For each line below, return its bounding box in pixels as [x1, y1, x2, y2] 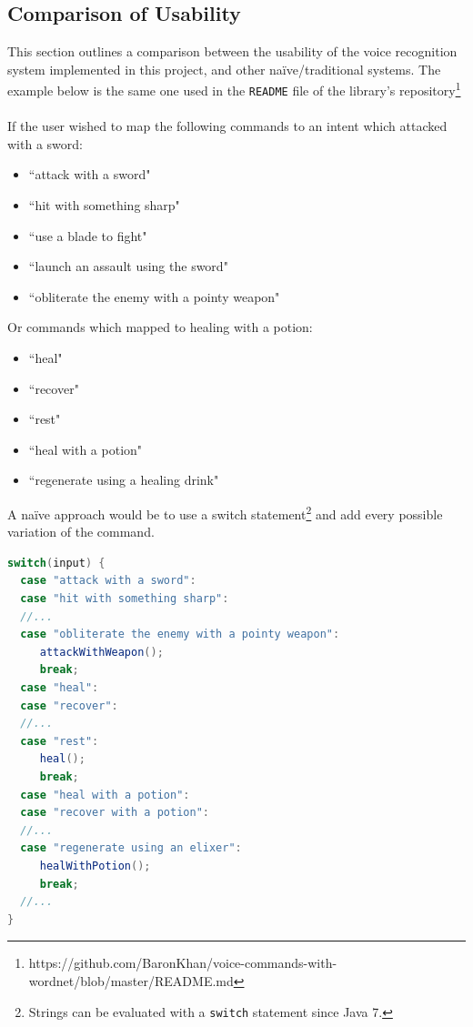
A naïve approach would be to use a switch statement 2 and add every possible [7, 502, 443, 523]
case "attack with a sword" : [20, 574, 196, 588]
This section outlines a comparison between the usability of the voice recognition [7, 42, 458, 61]
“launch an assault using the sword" [28, 257, 228, 276]
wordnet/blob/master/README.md [28, 971, 234, 990]
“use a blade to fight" [28, 226, 147, 245]
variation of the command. [7, 522, 155, 541]
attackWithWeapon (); [39, 645, 164, 659]
